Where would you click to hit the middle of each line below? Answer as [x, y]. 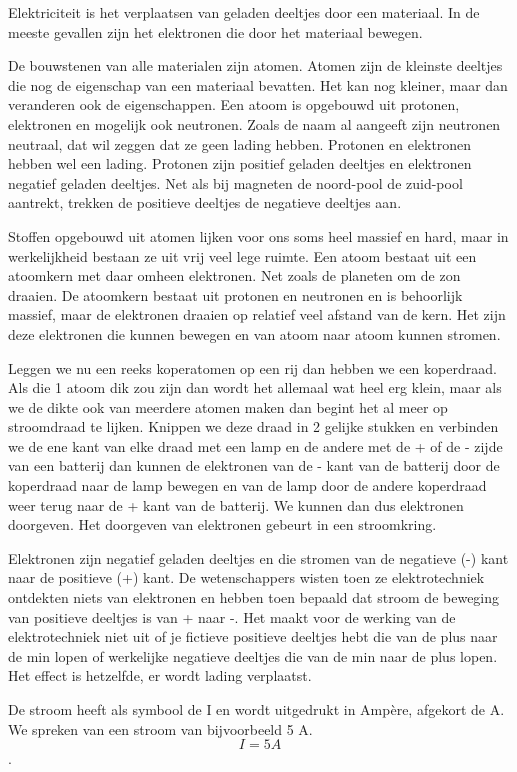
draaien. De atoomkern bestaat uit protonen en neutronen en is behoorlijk [235, 294]
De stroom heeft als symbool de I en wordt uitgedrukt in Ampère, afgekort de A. [256, 709]
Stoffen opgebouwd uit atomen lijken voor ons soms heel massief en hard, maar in [258, 235]
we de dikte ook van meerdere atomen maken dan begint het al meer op [228, 406]
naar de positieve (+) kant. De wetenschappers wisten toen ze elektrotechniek [246, 577]
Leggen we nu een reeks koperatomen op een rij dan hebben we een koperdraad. [252, 367]
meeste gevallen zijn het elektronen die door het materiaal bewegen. [215, 31]
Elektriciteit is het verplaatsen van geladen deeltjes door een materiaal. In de [244, 12]
